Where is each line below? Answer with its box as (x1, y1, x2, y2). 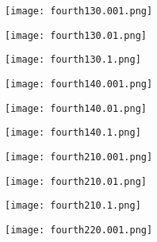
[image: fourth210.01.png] (5, 175, 147, 187)
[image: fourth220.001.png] (5, 224, 153, 236)
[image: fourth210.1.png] (5, 200, 141, 212)
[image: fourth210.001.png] (5, 151, 153, 163)
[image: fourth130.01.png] (5, 29, 147, 41)
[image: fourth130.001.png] (5, 6, 153, 17)
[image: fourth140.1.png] (5, 127, 141, 139)
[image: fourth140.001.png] (5, 78, 153, 90)
